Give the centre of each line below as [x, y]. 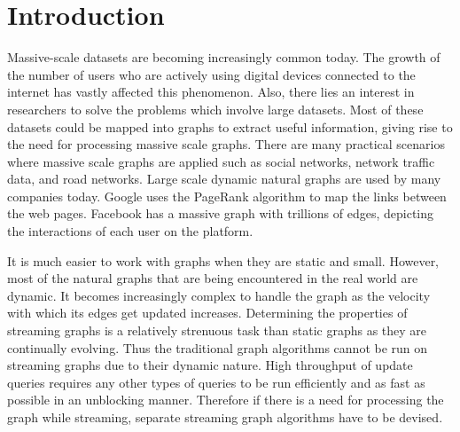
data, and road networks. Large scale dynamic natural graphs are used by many [224, 179]
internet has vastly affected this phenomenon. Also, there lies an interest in [211, 92]
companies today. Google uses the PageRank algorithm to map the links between [227, 196]
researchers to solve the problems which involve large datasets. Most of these [215, 109]
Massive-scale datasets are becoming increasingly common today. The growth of [224, 57]
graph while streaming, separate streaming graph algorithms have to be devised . [225, 417]
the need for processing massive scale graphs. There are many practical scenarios [226, 144]
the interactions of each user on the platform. [130, 231]
